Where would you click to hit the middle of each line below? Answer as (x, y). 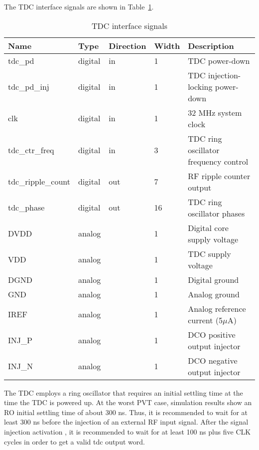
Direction (128, 45)
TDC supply (209, 253)
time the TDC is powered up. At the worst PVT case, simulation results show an (128, 402)
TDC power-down (219, 60)
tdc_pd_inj (29, 86)
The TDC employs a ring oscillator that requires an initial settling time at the (124, 392)
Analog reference (217, 308)
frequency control (218, 161)
